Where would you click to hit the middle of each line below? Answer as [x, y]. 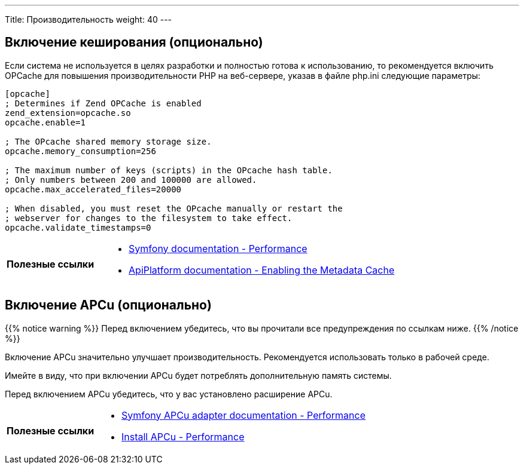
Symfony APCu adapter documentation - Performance [244, 415]
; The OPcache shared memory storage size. [108, 141]
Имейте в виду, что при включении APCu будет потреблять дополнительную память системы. [198, 375]
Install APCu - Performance [183, 436]
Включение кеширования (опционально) [134, 42]
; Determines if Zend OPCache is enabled [103, 103]
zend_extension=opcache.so [68, 113]
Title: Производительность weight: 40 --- [89, 19]
